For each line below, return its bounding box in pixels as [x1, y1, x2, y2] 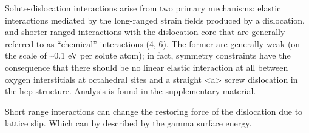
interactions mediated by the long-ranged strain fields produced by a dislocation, [5, 13, 305, 26]
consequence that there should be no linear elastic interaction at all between [5, 60, 288, 73]
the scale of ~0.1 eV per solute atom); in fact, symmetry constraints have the [5, 49, 291, 62]
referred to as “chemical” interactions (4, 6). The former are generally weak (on [5, 37, 301, 50]
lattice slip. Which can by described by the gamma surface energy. [5, 117, 252, 129]
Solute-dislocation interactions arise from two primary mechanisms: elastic [5, 2, 281, 14]
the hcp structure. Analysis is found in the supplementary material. [5, 85, 256, 97]
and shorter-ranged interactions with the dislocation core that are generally [5, 25, 285, 38]
